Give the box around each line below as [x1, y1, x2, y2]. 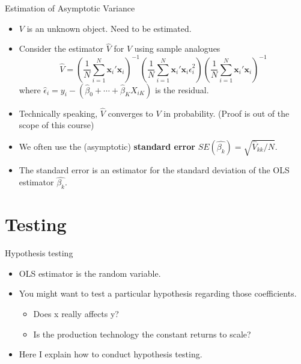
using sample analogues [134, 42, 220, 55]
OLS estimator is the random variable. [19, 267, 161, 279]
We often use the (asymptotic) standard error [19, 140, 195, 152]
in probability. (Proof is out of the [163, 106, 290, 119]
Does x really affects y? [33, 307, 119, 319]
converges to [108, 106, 153, 119]
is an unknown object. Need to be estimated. [26, 22, 192, 34]
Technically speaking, [19, 106, 98, 119]
